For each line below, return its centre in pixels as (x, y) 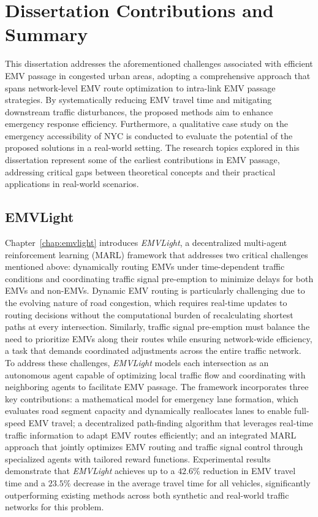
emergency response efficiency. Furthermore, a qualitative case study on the (146, 124)
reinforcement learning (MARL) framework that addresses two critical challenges (157, 254)
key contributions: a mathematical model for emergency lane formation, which (152, 398)
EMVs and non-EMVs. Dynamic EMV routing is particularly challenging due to (155, 290)
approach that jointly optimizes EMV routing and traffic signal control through (154, 447)
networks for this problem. (55, 507)
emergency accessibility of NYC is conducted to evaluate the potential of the (149, 135)
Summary (47, 34)
